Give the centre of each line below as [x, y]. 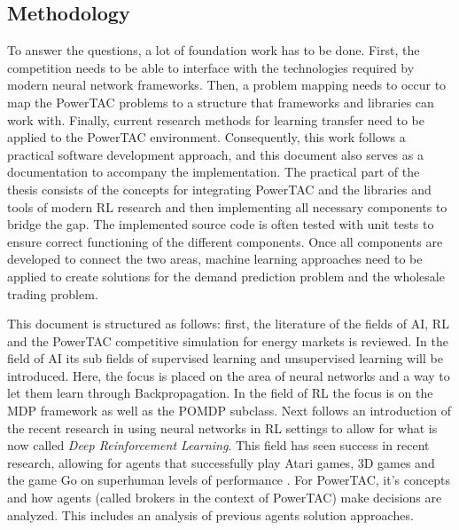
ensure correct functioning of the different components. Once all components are [225, 241]
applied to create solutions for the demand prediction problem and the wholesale [226, 276]
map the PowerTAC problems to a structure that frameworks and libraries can [221, 102]
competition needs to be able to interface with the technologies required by [211, 67]
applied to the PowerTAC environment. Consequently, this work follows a [206, 137]
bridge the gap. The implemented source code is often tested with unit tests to [221, 224]
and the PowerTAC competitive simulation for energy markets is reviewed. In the [228, 340]
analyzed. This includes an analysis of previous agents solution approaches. [210, 514]
